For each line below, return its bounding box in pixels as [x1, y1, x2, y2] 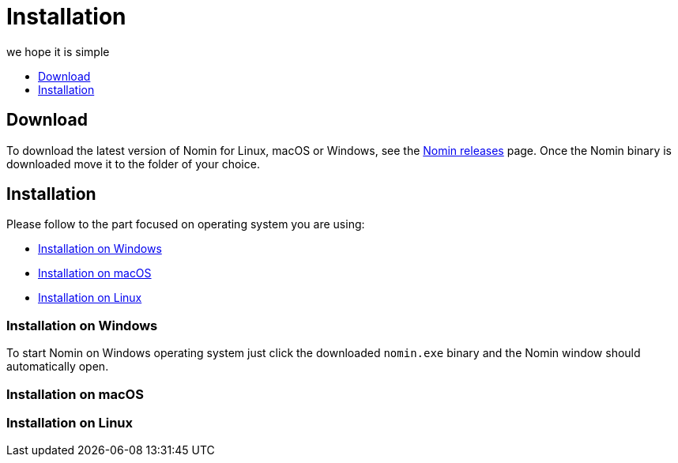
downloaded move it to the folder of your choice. [6, 156, 260, 171]
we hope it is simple [6, 44, 110, 58]
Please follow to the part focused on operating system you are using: [6, 217, 365, 231]
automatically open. [6, 359, 109, 374]
